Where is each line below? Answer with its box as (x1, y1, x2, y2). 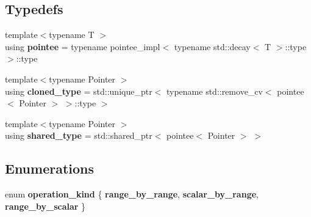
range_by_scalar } (5, 199, 86, 212)
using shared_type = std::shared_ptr (5, 129, 152, 142)
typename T (49, 28, 95, 41)
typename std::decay (174, 40, 251, 53)
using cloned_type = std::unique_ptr (5, 84, 152, 97)
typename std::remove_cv (166, 84, 263, 97)
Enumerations (5, 159, 95, 178)
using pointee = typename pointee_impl (5, 40, 160, 53)
